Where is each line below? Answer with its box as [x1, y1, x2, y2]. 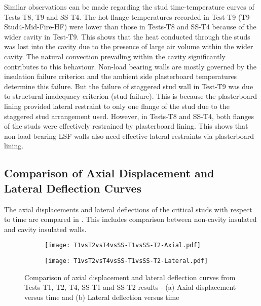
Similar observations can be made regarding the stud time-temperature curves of [4, 2, 254, 12]
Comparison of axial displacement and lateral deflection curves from [24, 272, 236, 282]
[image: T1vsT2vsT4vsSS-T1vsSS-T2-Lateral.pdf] [45, 257, 208, 264]
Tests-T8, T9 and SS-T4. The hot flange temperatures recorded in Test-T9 [4, 11, 236, 22]
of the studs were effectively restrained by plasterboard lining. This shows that [4, 121, 248, 131]
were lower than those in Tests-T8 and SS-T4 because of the [69, 21, 256, 32]
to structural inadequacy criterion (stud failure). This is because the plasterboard [4, 91, 257, 101]
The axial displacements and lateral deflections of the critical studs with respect [4, 204, 252, 214]
